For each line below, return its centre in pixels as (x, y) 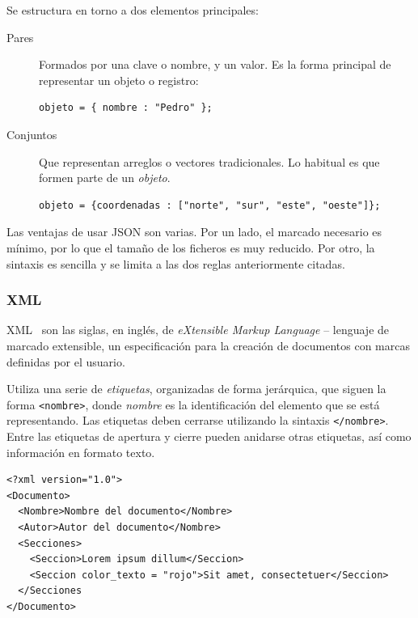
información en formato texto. (81, 452)
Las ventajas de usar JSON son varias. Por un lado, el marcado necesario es (194, 232)
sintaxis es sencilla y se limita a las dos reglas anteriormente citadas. (176, 263)
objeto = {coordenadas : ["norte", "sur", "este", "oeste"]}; (210, 205)
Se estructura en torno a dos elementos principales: (133, 10)
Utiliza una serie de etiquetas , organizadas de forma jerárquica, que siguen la (196, 389)
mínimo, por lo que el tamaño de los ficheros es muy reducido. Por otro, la (191, 247)
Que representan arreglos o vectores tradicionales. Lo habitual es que (209, 161)
